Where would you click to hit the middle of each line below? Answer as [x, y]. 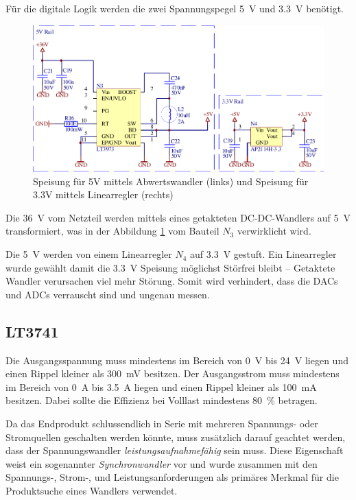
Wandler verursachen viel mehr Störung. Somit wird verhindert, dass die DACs [172, 281]
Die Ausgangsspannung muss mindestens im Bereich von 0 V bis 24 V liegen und [177, 360]
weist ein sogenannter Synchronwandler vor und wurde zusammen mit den [162, 463]
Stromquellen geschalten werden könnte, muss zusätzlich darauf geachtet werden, [176, 437]
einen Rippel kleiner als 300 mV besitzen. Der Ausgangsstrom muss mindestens [173, 373]
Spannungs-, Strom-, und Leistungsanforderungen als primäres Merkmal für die [172, 477]
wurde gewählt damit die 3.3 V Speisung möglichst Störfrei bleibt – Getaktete [170, 267]
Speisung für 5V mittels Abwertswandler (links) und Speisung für [171, 181]
